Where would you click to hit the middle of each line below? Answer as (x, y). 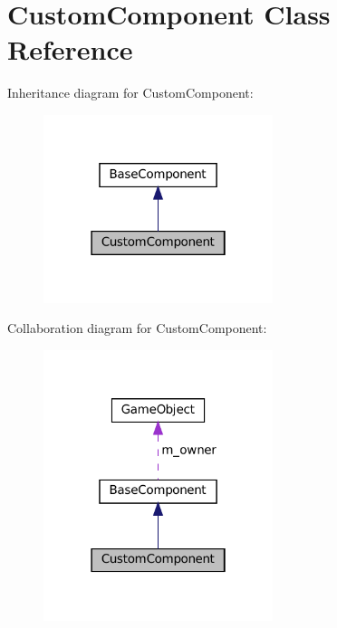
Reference (70, 49)
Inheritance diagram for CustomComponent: (130, 93)
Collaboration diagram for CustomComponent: (137, 328)
